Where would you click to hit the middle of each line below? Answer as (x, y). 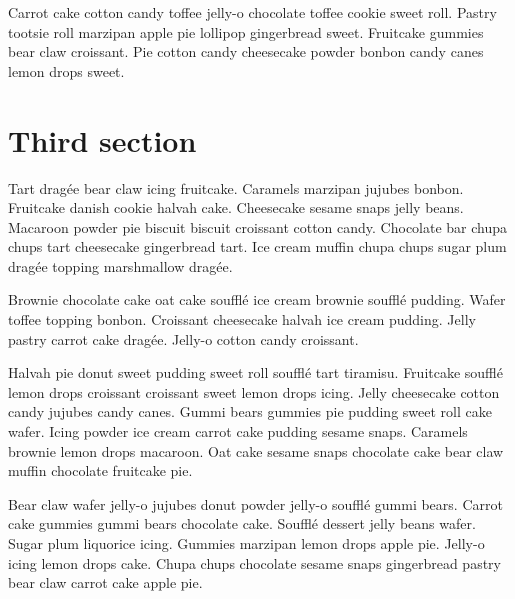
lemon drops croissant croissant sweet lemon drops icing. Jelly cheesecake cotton (254, 391)
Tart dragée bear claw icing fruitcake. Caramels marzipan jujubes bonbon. (236, 187)
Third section (102, 139)
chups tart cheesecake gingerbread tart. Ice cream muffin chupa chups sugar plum (257, 246)
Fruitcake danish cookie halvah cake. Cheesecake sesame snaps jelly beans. (236, 207)
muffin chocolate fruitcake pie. (100, 470)
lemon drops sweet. (66, 70)
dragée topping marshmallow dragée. (120, 265)
